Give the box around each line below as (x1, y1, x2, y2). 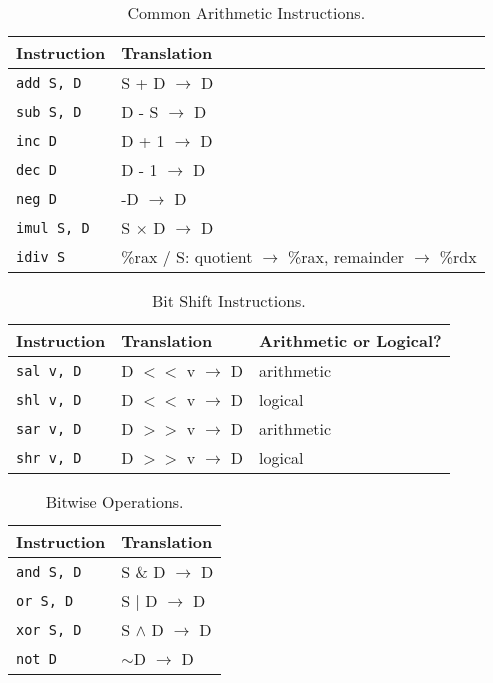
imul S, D (16, 219, 90, 236)
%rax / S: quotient (121, 245, 253, 268)
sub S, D (16, 103, 82, 120)
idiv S (16, 248, 66, 265)
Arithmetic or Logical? (259, 329, 442, 352)
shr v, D (16, 449, 82, 466)
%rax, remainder (287, 245, 405, 268)
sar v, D (16, 420, 82, 437)
